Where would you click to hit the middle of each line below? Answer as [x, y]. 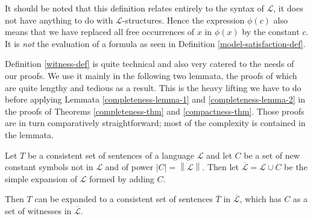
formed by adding [122, 178]
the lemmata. [29, 134]
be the [296, 167]
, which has [261, 199]
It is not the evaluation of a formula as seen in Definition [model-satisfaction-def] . [155, 43]
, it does [288, 8]
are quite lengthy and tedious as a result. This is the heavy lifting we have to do [153, 87]
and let [219, 155]
